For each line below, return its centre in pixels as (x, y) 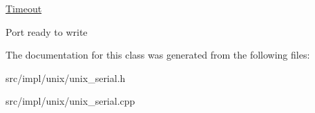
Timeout (24, 8)
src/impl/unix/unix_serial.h (66, 78)
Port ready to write (47, 31)
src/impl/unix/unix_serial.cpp (70, 101)
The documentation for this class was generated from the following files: (158, 55)
